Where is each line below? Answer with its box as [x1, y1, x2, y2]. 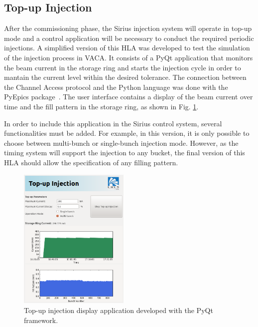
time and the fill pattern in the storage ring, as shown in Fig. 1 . [4, 101, 199, 111]
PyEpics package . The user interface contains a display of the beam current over [4, 91, 253, 102]
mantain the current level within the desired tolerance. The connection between [4, 72, 247, 82]
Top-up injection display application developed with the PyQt [24, 305, 213, 315]
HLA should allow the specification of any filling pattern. [4, 157, 178, 167]
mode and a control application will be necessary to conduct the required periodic [4, 32, 254, 43]
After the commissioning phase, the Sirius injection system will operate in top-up [4, 23, 252, 33]
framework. [24, 315, 58, 325]
